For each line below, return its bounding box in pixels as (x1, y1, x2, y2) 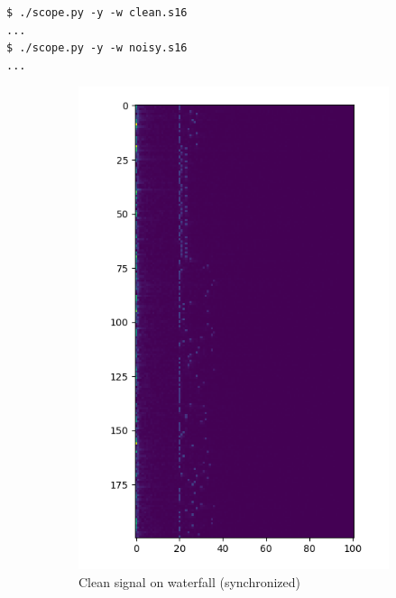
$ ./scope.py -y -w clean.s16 (6, 6, 188, 19)
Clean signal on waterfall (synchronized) (78, 573, 301, 592)
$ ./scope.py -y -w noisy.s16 (6, 41, 188, 55)
